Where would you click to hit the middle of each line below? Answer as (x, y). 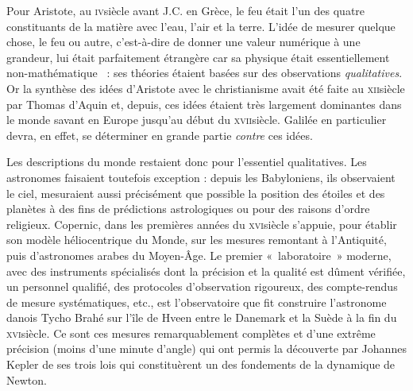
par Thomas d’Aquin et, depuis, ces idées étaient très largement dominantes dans (204, 104)
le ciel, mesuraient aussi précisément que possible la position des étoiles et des (196, 193)
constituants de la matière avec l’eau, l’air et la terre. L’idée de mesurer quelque (201, 26)
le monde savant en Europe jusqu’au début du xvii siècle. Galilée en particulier (197, 120)
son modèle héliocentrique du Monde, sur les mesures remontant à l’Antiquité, (197, 240)
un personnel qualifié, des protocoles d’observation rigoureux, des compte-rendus (202, 286)
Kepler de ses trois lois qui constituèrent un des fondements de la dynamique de (201, 364)
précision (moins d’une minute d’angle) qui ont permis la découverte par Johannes (206, 348)
